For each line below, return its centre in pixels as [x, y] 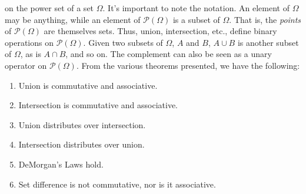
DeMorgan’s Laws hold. [61, 164]
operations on [29, 42]
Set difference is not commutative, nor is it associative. [117, 184]
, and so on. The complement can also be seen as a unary [169, 54]
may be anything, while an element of [73, 19]
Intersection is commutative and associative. [98, 105]
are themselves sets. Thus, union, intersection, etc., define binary [160, 31]
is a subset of [196, 19]
